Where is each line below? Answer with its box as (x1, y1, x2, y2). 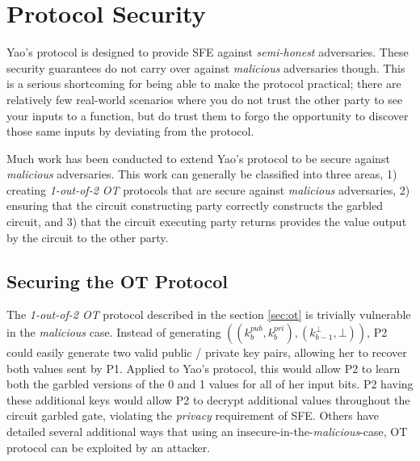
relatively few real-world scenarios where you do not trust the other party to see (6, 90, 403, 107)
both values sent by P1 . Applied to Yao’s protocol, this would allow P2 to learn (6, 359, 401, 376)
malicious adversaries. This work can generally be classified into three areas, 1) (6, 166, 397, 182)
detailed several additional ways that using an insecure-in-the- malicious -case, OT (6, 423, 408, 440)
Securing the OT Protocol (6, 268, 228, 293)
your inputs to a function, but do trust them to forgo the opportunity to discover (6, 107, 409, 124)
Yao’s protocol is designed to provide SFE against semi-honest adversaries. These (6, 44, 409, 61)
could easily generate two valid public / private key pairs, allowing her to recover (6, 344, 407, 361)
